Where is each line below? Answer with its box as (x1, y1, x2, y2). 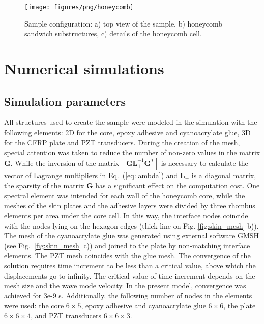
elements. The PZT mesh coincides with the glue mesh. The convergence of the (4, 250, 251, 261)
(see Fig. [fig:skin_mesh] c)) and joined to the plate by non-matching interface (4, 240, 250, 251)
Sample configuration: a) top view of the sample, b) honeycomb (24, 18, 223, 29)
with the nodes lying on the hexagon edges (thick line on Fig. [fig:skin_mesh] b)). (4, 220, 259, 231)
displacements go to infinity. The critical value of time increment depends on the (4, 270, 255, 281)
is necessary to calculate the (161, 157, 248, 168)
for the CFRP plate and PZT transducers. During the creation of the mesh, (4, 137, 240, 147)
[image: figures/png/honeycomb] (24, 4, 134, 11)
